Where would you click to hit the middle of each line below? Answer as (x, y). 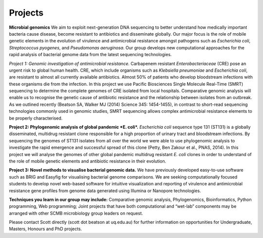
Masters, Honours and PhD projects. (46, 229)
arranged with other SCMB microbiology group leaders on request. (76, 213)
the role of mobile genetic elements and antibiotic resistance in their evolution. (88, 161)
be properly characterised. (36, 118)
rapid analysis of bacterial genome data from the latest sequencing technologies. (90, 55)
